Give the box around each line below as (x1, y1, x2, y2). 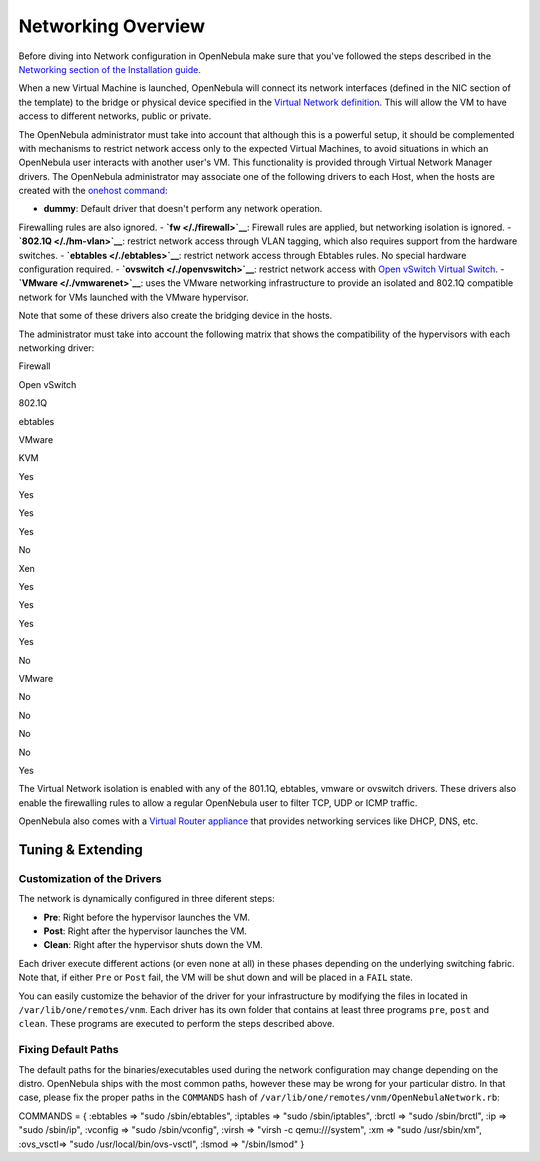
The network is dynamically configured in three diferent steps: (18, 893, 275, 905)
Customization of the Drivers (18, 871, 162, 885)
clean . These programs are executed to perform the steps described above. (18, 1018, 335, 1030)
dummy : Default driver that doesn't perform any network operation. (43, 203, 323, 215)
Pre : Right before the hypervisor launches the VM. (43, 911, 250, 923)
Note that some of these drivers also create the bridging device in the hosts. (18, 310, 333, 322)
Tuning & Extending (18, 841, 144, 858)
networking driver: (18, 341, 95, 354)
